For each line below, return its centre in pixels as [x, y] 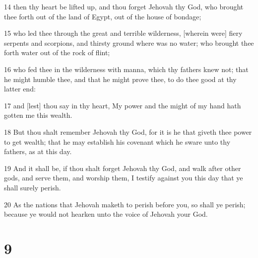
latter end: [20, 89]
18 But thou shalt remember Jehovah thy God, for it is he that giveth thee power [128, 131]
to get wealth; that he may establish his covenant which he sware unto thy [117, 141]
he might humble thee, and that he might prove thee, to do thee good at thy [120, 79]
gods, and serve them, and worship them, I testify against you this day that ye [124, 178]
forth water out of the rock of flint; [57, 52]
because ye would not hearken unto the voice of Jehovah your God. [106, 214]
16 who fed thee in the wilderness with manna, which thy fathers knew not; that [126, 69]
